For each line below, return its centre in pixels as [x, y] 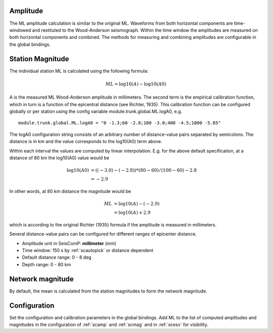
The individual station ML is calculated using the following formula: [79, 71]
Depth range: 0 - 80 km [47, 264]
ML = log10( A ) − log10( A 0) [136, 84]
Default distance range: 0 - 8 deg [57, 257]
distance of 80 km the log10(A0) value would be [59, 158]
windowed [20, 30]
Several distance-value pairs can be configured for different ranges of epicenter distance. [103, 234]
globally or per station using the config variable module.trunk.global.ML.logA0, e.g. [96, 111]
